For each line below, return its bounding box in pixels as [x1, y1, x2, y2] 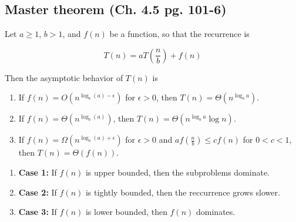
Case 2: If [18, 186, 57, 198]
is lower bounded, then [85, 206, 167, 218]
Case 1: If [18, 166, 57, 178]
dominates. [196, 206, 236, 218]
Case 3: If [18, 206, 57, 218]
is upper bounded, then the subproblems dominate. [85, 166, 270, 178]
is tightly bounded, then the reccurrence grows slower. [85, 186, 280, 198]
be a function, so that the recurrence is [109, 28, 250, 40]
